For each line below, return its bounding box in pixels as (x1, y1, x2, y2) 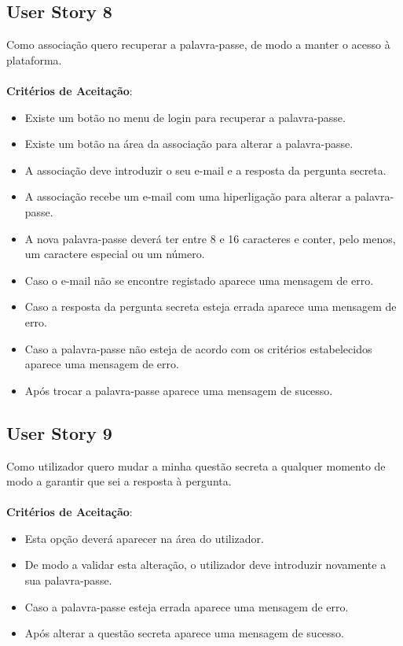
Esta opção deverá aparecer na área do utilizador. (24, 530, 264, 546)
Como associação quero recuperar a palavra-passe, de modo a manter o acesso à (6, 36, 390, 53)
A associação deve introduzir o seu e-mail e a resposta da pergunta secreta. (24, 161, 387, 178)
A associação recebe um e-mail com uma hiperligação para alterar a (24, 188, 351, 205)
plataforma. (6, 51, 62, 68)
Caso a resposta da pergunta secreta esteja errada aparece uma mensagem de (24, 298, 397, 315)
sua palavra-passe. (24, 572, 112, 589)
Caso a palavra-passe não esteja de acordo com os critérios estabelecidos (24, 340, 372, 356)
